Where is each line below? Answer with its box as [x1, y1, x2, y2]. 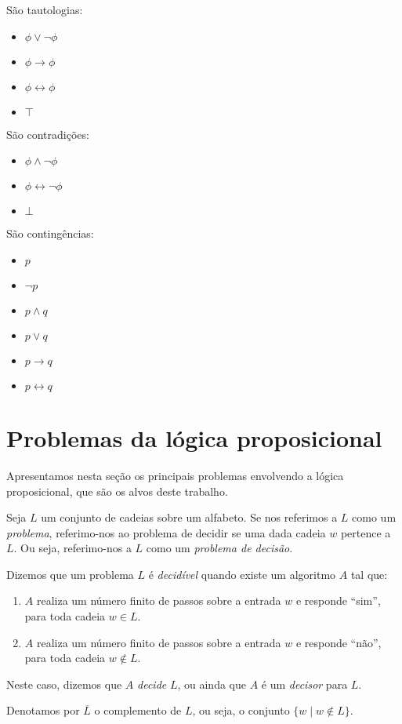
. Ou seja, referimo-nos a [13, 540, 132, 556]
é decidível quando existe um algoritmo [148, 566, 336, 582]
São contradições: [6, 126, 89, 142]
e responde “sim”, [295, 592, 381, 609]
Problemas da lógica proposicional [6, 421, 382, 453]
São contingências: [6, 225, 94, 242]
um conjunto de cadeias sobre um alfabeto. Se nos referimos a [41, 509, 338, 526]
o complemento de [94, 702, 182, 719]
